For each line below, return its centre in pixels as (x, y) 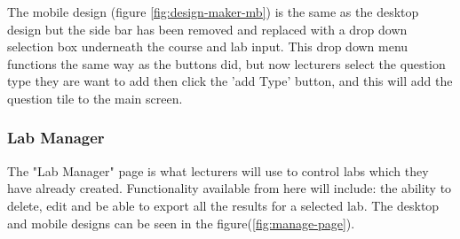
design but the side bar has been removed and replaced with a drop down (207, 29)
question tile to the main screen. (95, 98)
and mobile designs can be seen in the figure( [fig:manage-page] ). (181, 223)
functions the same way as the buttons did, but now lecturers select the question (226, 63)
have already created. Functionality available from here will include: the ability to (230, 188)
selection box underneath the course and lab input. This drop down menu (208, 46)
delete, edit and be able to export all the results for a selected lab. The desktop (223, 205)
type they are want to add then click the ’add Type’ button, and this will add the (230, 81)
